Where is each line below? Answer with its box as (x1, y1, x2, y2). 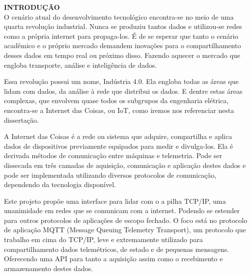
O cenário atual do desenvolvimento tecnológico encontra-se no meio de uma (4, 11, 234, 22)
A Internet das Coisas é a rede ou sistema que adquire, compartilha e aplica (4, 131, 232, 141)
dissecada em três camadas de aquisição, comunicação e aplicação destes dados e (4, 160, 246, 170)
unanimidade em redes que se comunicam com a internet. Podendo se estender (4, 205, 240, 216)
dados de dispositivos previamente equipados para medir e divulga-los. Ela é (4, 140, 233, 151)
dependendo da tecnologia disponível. (4, 179, 116, 190)
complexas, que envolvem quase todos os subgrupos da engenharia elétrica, (4, 95, 229, 106)
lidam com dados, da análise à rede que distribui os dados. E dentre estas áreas (4, 85, 243, 96)
